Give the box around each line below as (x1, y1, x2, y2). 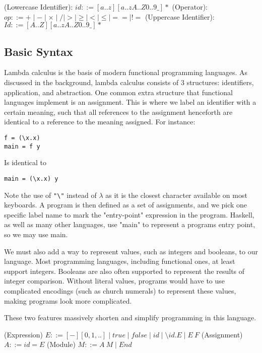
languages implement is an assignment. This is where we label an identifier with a (4, 97, 256, 107)
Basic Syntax (4, 43, 73, 59)
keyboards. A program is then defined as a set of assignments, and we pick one (4, 199, 247, 210)
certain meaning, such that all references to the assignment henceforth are (4, 106, 233, 117)
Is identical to (4, 157, 47, 168)
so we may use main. (4, 229, 68, 239)
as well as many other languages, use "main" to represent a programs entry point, (4, 219, 255, 230)
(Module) (47, 339, 76, 349)
